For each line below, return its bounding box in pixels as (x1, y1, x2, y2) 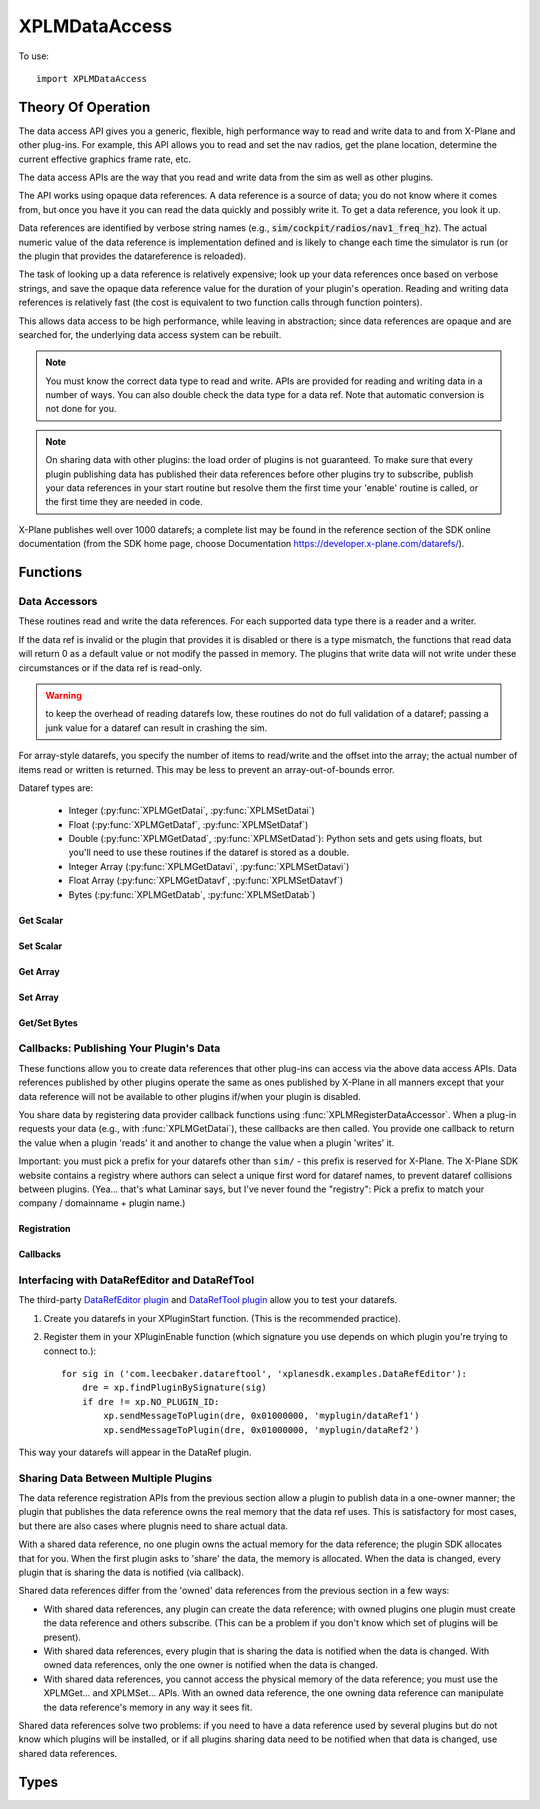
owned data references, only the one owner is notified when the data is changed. (43, 1659, 379, 1671)
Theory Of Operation (18, 98, 151, 115)
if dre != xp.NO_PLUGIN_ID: (81, 1396, 220, 1407)
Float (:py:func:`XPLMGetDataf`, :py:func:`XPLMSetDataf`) (68, 818, 309, 830)
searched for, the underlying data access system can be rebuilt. (18, 328, 282, 340)
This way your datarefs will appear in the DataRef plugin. (18, 1446, 252, 1458)
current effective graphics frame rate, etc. (18, 153, 192, 165)
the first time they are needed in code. (45, 496, 204, 508)
